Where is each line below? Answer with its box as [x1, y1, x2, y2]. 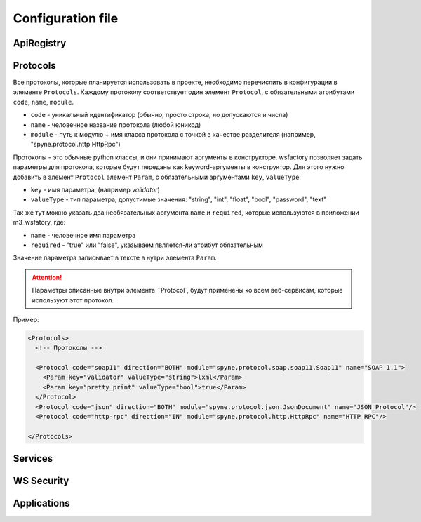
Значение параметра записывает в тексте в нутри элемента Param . [13, 253, 217, 262]
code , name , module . [13, 98, 74, 106]
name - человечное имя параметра [30, 231, 136, 239]
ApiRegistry [13, 37, 67, 49]
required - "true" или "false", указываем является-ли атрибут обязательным [30, 241, 263, 249]
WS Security [13, 475, 69, 487]
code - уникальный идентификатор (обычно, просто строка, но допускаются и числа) [30, 111, 288, 119]
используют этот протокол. [32, 295, 114, 304]
